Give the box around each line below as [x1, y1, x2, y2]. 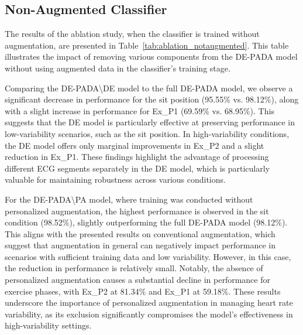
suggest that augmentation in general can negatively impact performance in [5, 239, 276, 251]
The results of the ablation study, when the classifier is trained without [5, 28, 260, 40]
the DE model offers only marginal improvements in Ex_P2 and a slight [5, 139, 264, 151]
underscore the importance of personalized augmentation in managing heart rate [5, 296, 293, 309]
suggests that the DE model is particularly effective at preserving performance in [5, 116, 295, 128]
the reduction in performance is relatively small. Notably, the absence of [5, 262, 263, 274]
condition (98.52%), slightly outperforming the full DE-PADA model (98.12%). [5, 216, 288, 228]
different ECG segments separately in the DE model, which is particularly [5, 162, 270, 174]
